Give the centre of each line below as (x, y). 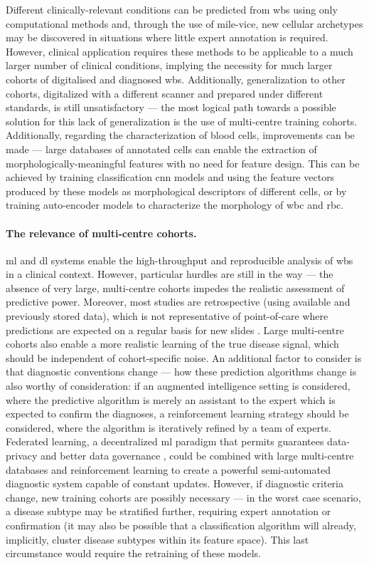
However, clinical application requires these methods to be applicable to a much (180, 51)
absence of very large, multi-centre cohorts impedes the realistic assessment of (175, 287)
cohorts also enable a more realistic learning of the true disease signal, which (172, 344)
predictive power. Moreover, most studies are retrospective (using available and (178, 302)
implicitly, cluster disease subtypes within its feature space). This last (157, 539)
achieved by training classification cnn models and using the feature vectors (170, 177)
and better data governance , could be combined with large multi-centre (197, 456)
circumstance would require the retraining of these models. (133, 553)
